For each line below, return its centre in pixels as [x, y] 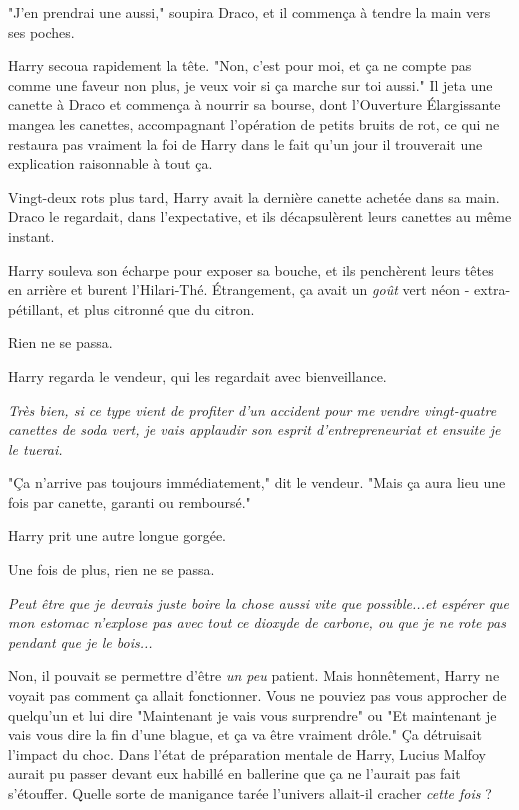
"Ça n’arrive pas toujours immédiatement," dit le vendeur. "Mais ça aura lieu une [257, 482]
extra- [492, 289]
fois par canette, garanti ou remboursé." [129, 501]
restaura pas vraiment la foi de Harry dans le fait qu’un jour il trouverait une [245, 143]
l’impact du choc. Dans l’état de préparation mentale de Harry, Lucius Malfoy [247, 753]
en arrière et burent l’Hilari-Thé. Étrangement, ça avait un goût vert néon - [239, 289]
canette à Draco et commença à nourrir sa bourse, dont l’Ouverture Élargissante [254, 104]
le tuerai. [35, 448]
